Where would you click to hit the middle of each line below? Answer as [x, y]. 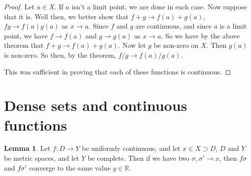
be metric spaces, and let [42, 158]
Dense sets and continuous [96, 105]
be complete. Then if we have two [138, 158]
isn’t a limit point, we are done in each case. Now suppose [159, 6]
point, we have [26, 35]
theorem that [24, 45]
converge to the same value [70, 167]
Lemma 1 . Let [27, 148]
